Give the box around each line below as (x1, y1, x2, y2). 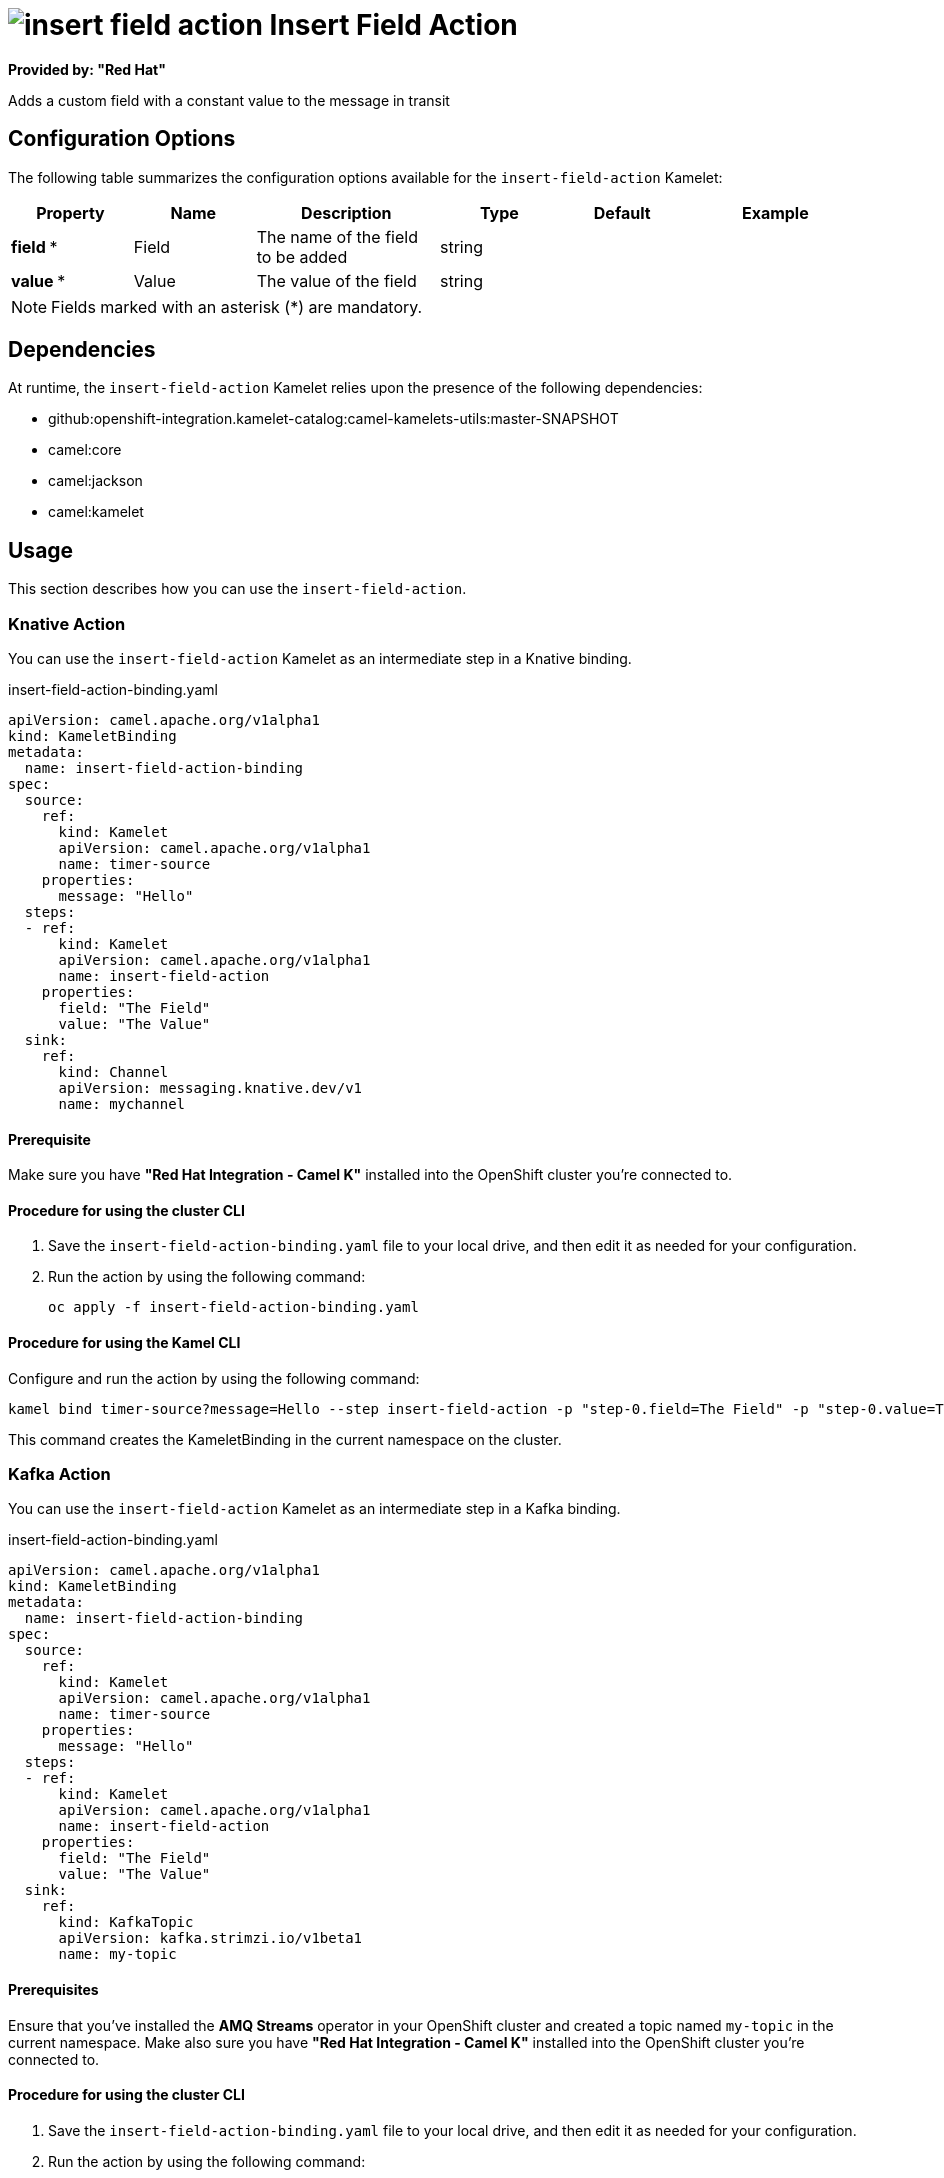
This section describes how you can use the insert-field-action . (8, 580, 467, 598)
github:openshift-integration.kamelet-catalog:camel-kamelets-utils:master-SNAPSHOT (48, 410, 619, 428)
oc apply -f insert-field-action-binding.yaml (48, 1299, 419, 1316)
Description (301, 202, 392, 223)
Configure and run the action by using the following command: (8, 1369, 420, 1387)
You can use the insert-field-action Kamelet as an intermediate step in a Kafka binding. (8, 1500, 621, 1518)
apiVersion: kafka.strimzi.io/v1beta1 (58, 1930, 363, 1947)
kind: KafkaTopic (58, 1914, 194, 1931)
